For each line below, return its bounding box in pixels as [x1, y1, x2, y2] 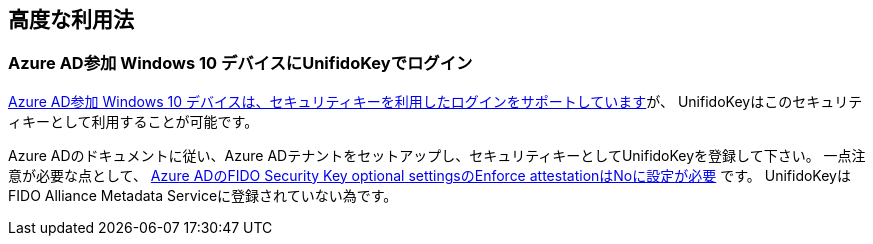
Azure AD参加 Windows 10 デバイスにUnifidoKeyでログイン [8, 53, 473, 74]
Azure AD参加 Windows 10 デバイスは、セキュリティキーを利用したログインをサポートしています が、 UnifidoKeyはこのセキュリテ [8, 92, 863, 110]
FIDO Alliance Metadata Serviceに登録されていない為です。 [8, 186, 398, 204]
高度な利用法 [8, 7, 134, 32]
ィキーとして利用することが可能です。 [8, 112, 259, 130]
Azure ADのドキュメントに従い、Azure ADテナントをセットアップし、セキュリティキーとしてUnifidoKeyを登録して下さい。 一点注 [8, 146, 866, 164]
